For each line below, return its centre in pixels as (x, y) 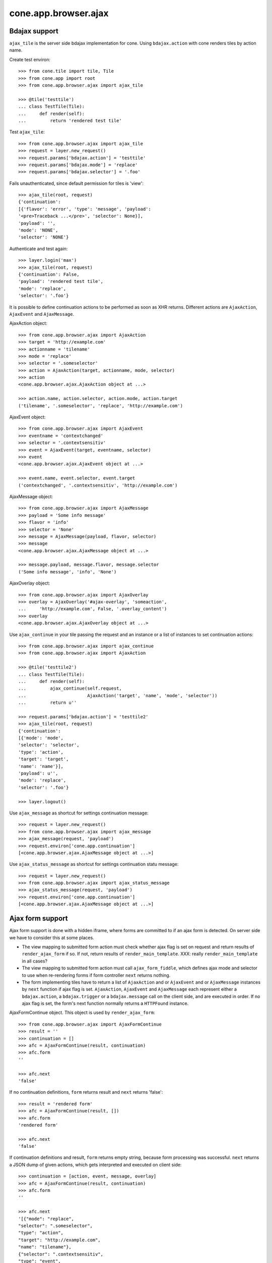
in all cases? (35, 961)
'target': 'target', (44, 759)
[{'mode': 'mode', (41, 738)
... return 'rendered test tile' (70, 120)
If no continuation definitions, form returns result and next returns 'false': (86, 1092)
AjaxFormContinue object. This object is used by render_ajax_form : (82, 1012)
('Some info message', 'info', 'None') (67, 572)
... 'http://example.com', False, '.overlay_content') (93, 609)
